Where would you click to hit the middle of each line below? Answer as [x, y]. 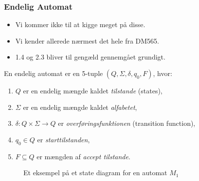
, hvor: [163, 73]
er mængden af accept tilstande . [83, 156]
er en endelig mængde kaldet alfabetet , [80, 107]
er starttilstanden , [63, 139]
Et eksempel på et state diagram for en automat [95, 173]
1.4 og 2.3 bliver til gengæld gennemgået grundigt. [90, 57]
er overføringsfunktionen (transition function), [127, 123]
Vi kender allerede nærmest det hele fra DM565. [87, 40]
